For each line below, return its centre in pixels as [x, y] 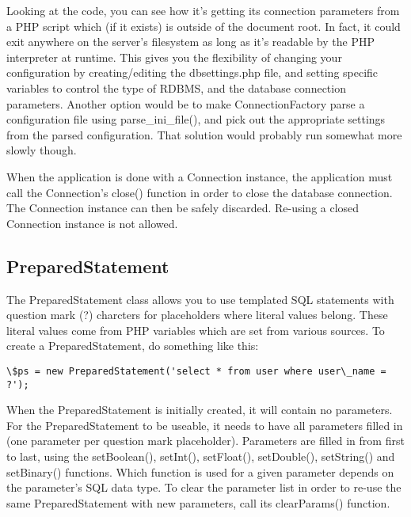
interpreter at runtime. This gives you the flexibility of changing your [174, 57]
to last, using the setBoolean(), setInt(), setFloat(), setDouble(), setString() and [201, 456]
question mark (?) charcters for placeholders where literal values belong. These [197, 315]
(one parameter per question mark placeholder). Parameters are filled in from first [205, 441]
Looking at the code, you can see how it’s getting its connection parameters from [203, 10]
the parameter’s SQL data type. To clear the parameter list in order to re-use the [204, 487]
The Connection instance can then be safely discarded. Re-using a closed [183, 208]
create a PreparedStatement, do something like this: [133, 346]
